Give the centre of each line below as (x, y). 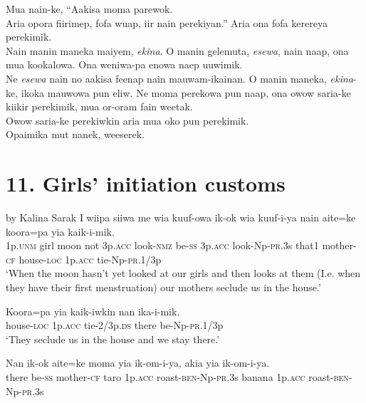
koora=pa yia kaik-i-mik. (60, 231)
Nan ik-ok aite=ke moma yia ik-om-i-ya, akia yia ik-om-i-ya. (138, 363)
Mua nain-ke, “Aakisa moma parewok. (89, 9)
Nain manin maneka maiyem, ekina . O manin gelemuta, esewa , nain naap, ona (177, 50)
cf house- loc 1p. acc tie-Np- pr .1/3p (84, 259)
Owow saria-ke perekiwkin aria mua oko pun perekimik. (127, 120)
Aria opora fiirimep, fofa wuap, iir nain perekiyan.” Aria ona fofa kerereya (167, 22)
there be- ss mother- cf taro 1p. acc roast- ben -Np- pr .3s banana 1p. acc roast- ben (177, 377)
